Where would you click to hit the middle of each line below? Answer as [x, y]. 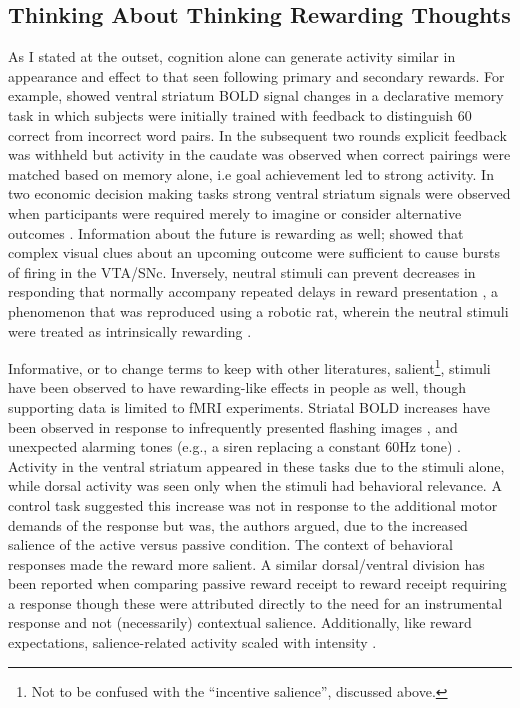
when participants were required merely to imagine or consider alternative [235, 212]
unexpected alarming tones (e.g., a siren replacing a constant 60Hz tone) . [235, 446]
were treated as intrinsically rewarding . [130, 330]
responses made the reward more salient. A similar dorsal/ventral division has [246, 563]
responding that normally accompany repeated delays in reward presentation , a [253, 291]
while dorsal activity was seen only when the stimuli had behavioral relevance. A [255, 485]
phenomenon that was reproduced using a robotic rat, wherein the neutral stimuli [258, 310]
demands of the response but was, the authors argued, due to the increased [238, 524]
